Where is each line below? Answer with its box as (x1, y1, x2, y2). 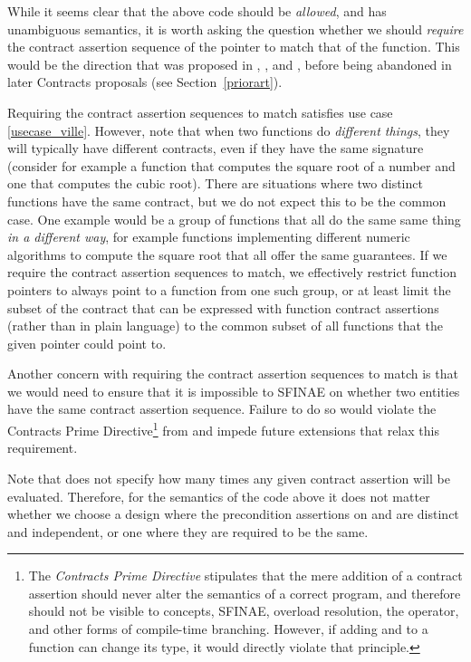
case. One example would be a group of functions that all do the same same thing (7, 209, 461, 228)
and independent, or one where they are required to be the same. (7, 522, 369, 541)
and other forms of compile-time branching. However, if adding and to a (28, 619, 428, 638)
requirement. (7, 438, 78, 457)
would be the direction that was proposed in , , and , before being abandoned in (7, 54, 452, 73)
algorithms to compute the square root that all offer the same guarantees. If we (7, 245, 447, 264)
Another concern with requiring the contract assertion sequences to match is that (7, 364, 458, 383)
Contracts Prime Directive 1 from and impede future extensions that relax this (7, 418, 439, 439)
